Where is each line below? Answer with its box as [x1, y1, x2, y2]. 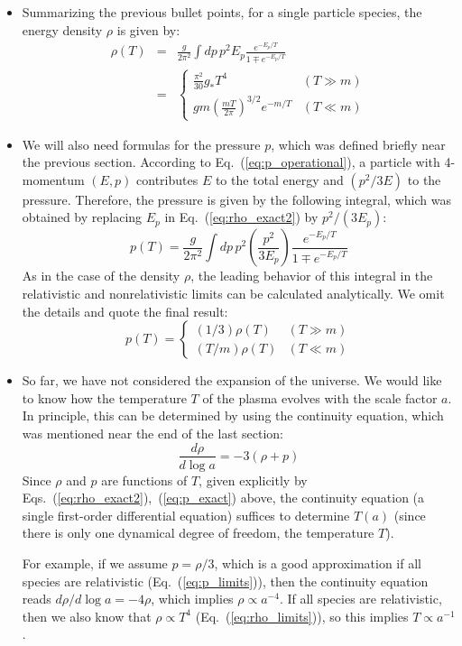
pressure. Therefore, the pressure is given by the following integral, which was [22, 189, 451, 208]
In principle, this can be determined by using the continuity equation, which [22, 406, 444, 425]
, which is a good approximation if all [214, 553, 421, 572]
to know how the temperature [22, 388, 187, 407]
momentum [22, 170, 85, 189]
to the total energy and [215, 170, 344, 189]
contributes [136, 170, 199, 189]
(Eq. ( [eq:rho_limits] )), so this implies [195, 606, 409, 625]
